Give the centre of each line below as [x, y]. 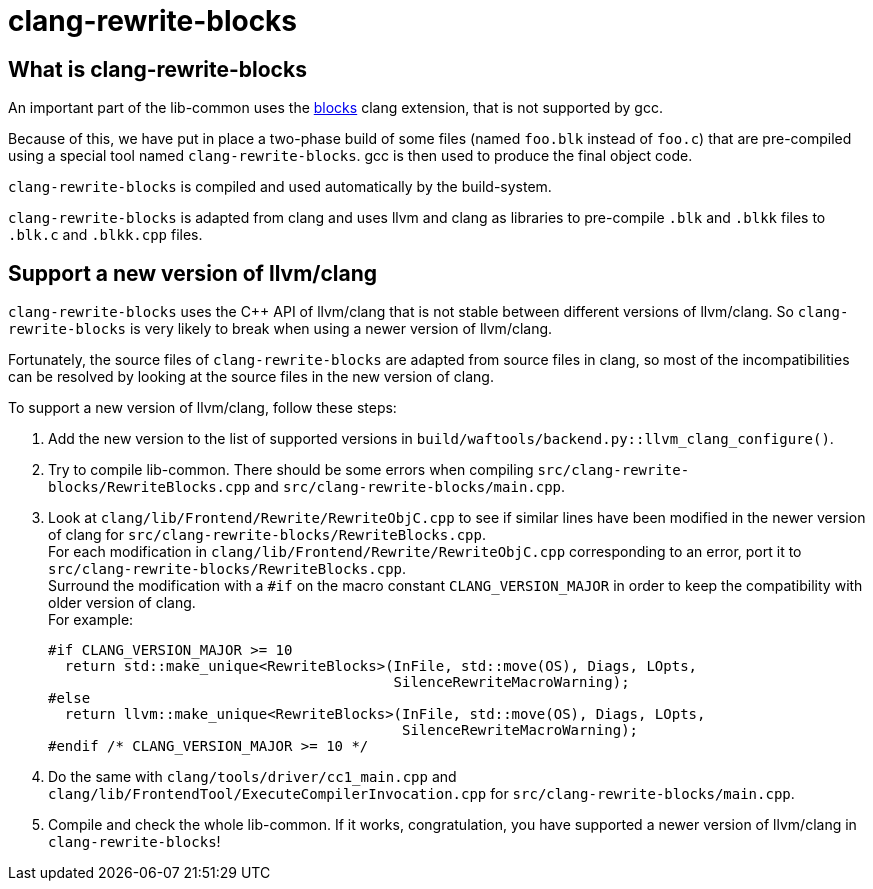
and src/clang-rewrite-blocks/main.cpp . [410, 487]
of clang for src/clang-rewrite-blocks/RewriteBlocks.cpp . [267, 535]
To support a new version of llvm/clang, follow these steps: [202, 408]
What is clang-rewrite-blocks [157, 69]
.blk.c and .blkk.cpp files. [105, 235]
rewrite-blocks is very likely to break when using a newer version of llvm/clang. [280, 329]
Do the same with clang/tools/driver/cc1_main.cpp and [252, 777]
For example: [91, 620]
